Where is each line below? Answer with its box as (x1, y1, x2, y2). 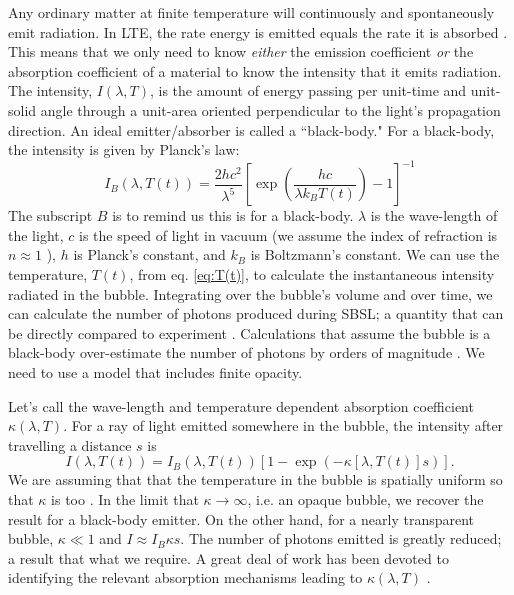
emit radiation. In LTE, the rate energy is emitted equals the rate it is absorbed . (8, 21, 508, 42)
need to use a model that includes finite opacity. (8, 362, 303, 382)
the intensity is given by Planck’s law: (8, 139, 240, 160)
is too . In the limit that (51, 488, 199, 509)
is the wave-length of (370, 205, 498, 226)
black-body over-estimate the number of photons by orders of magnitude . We (8, 342, 485, 363)
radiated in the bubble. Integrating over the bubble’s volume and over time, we (8, 283, 493, 304)
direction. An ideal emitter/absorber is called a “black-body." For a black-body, (8, 119, 495, 140)
